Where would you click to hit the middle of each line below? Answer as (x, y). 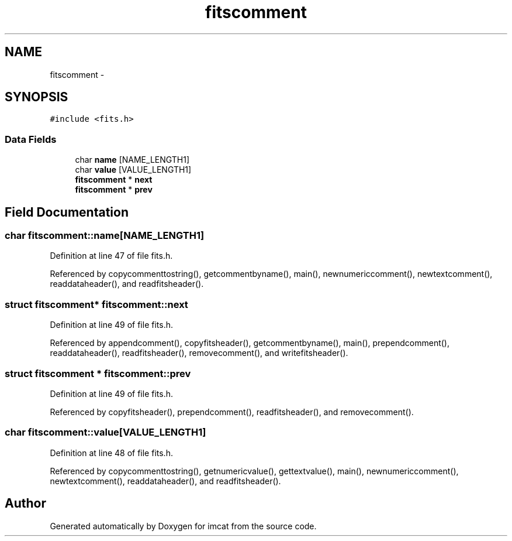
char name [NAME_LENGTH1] (132, 160)
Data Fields (31, 139)
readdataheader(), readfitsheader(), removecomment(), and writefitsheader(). (199, 353)
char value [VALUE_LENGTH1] (133, 170)
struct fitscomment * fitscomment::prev (98, 373)
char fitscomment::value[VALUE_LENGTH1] (105, 432)
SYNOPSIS (37, 97)
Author (25, 504)
